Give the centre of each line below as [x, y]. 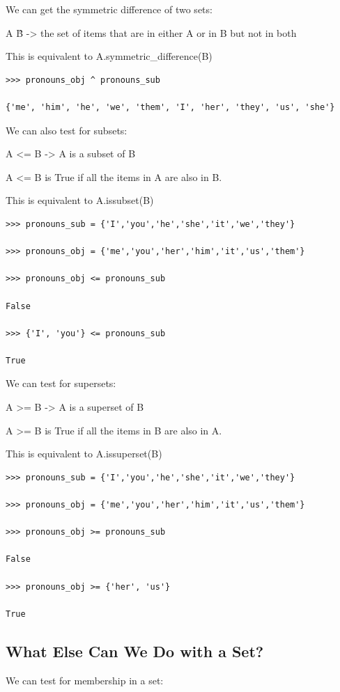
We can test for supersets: [61, 383]
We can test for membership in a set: [85, 680]
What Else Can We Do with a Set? [135, 651]
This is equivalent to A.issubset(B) [80, 200]
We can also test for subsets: [67, 130]
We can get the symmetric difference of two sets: [109, 9]
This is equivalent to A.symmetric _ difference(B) [109, 56]
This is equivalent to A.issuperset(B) [84, 454]
